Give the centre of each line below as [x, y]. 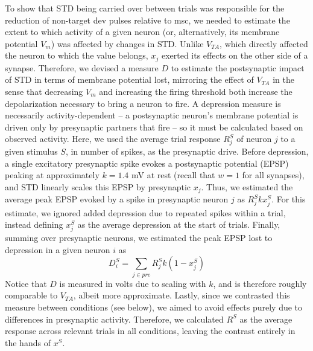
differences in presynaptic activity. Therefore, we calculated [114, 319]
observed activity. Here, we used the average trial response [113, 139]
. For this [289, 199]
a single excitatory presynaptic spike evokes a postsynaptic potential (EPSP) [147, 163]
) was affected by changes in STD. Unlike [127, 43]
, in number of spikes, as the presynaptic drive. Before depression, [187, 151]
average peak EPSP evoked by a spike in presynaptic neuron [117, 199]
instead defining [34, 224]
